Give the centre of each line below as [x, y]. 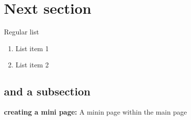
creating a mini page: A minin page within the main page [95, 112]
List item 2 [32, 65]
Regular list [22, 32]
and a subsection [47, 91]
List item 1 [32, 48]
